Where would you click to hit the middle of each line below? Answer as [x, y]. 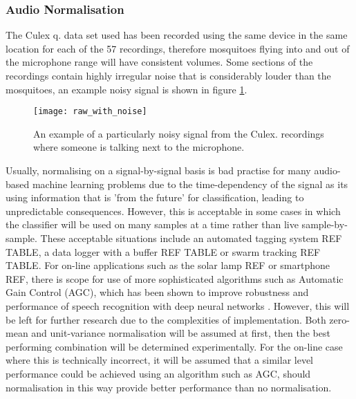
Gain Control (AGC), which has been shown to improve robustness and [157, 292]
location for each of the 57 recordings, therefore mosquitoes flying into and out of [178, 48]
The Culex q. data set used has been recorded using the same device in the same [177, 35]
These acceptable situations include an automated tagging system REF [191, 238]
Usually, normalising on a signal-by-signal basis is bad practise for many [158, 170]
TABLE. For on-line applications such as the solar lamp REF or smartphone [168, 265]
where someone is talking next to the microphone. [139, 147]
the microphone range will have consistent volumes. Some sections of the [159, 62]
